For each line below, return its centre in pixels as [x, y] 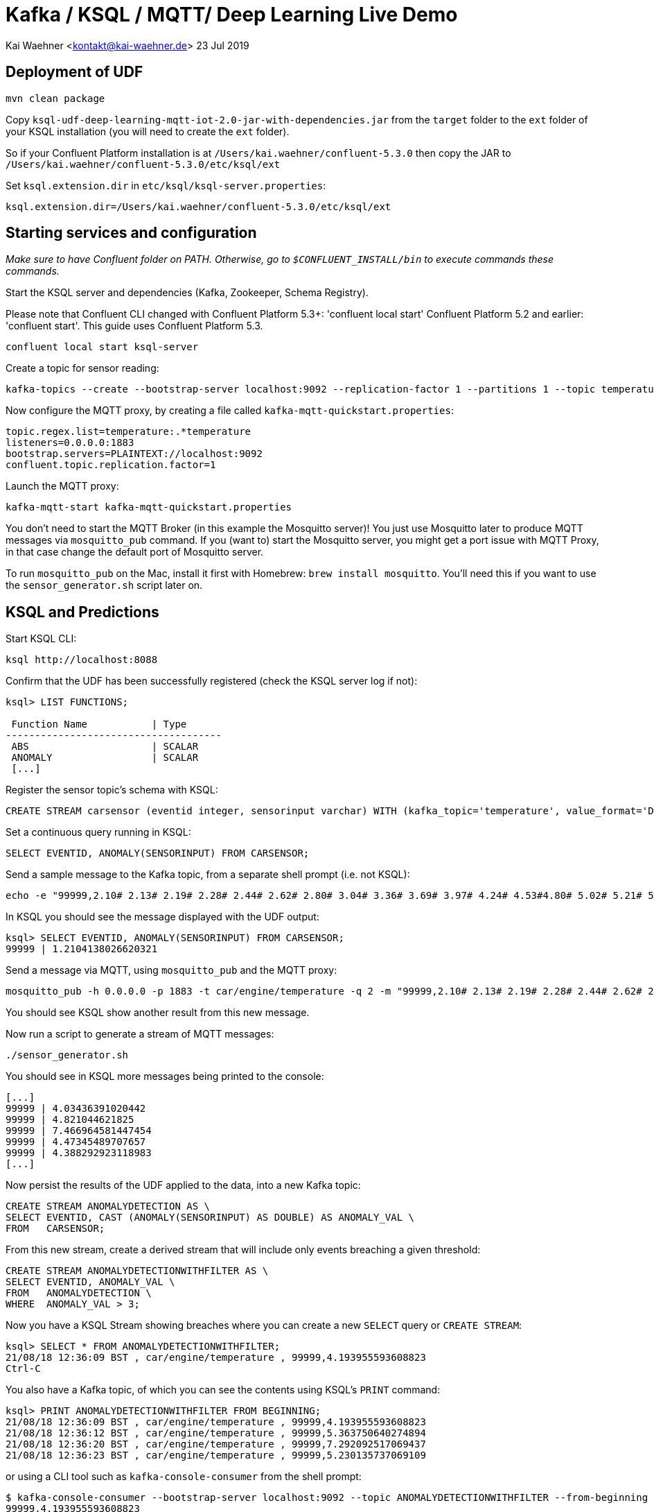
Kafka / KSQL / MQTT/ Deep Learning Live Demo [232, 15]
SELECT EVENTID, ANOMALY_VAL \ [90, 1282]
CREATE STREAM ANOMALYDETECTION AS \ [108, 1206]
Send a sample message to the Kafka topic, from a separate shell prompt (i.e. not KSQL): [208, 875]
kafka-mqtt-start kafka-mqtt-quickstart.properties [149, 507]
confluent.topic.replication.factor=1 [111, 465]
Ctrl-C [23, 1369]
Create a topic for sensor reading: [82, 368]
